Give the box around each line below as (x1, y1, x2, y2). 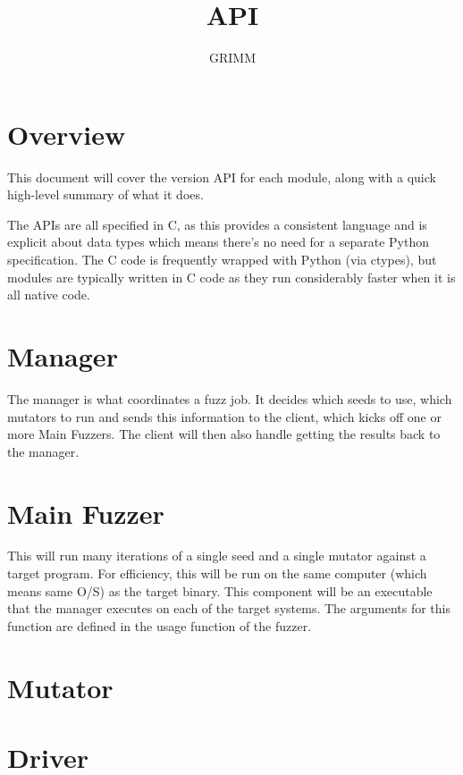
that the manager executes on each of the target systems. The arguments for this (7, 599, 450, 618)
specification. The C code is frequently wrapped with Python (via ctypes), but (7, 250, 437, 269)
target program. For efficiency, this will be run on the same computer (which (7, 564, 427, 583)
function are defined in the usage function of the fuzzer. (7, 616, 312, 635)
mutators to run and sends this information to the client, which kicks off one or (7, 407, 442, 425)
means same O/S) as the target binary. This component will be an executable (7, 581, 433, 600)
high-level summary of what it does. (7, 185, 204, 204)
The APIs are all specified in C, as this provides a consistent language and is (7, 215, 427, 233)
